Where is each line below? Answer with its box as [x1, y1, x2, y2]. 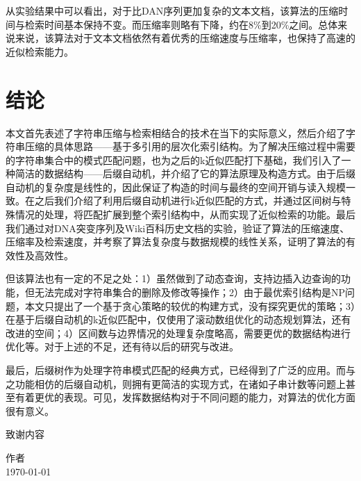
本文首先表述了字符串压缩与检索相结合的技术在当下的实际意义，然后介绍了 [6, 125, 346, 140]
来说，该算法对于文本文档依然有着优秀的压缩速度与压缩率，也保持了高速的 [15, 31, 355, 45]
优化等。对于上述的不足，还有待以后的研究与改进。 [6, 339, 239, 354]
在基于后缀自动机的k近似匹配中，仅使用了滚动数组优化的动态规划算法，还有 [6, 312, 351, 327]
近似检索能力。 [6, 44, 74, 58]
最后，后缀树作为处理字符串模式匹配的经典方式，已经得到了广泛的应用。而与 [6, 363, 355, 377]
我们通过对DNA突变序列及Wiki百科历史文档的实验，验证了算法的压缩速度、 [6, 220, 350, 235]
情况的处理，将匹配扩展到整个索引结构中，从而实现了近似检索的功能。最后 [15, 207, 355, 222]
